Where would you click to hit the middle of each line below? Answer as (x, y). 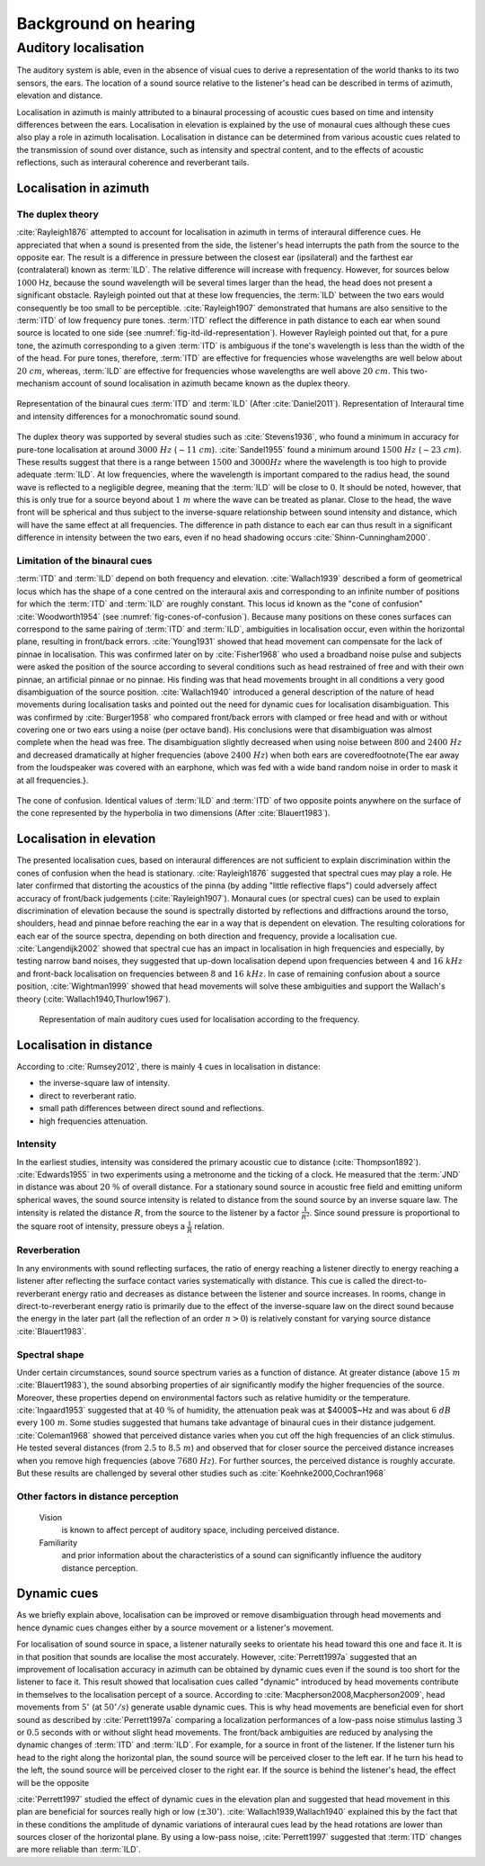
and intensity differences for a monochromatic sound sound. (129, 416)
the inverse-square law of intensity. (105, 1083)
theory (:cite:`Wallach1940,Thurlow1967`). (93, 999)
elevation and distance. (60, 95)
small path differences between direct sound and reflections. (152, 1108)
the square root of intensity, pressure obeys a (101, 1226)
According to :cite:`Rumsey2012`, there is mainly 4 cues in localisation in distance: (168, 1066)
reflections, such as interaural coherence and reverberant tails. (133, 163)
